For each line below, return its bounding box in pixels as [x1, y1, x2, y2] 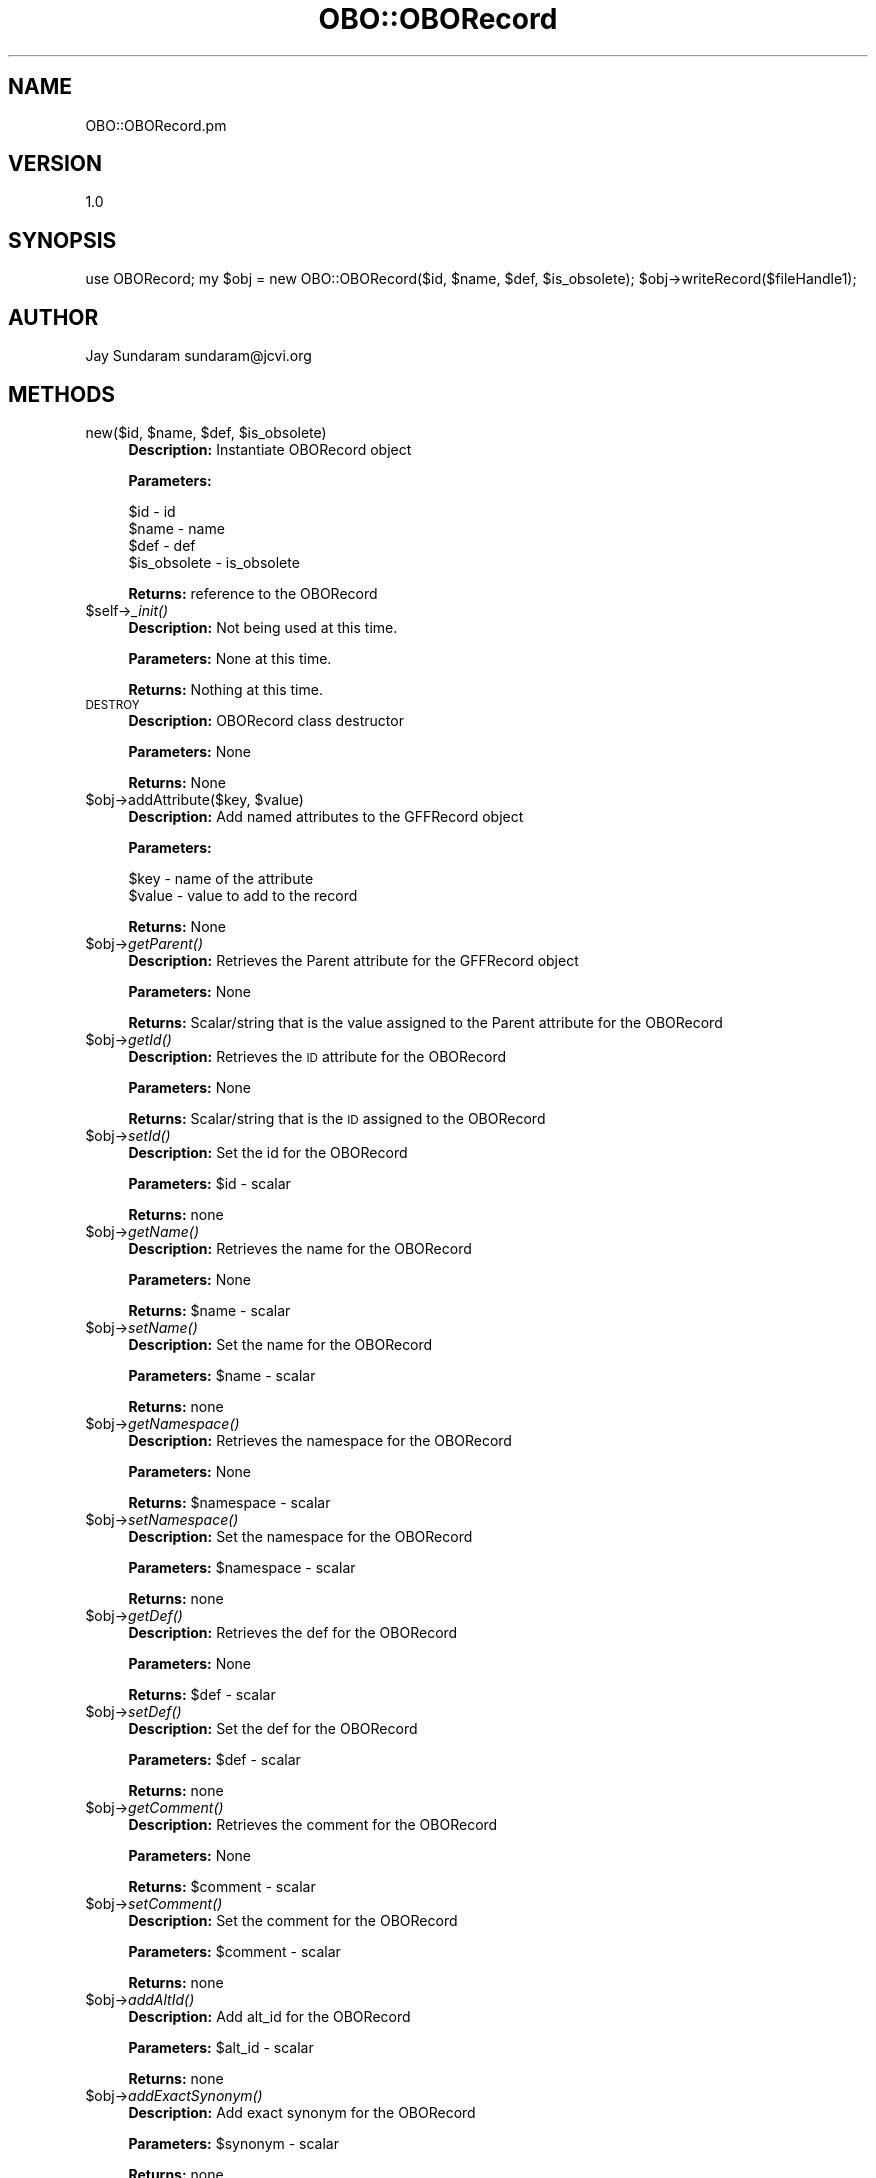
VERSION [8, 151, 103, 177]
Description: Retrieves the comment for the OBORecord [128, 1815, 498, 1833]
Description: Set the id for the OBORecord [128, 1143, 408, 1161]
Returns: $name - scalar [128, 1301, 291, 1319]
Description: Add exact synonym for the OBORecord [128, 2103, 476, 2121]
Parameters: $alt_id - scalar [128, 2038, 314, 2056]
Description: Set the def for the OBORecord [128, 1719, 418, 1737]
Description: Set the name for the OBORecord [128, 1335, 433, 1353]
